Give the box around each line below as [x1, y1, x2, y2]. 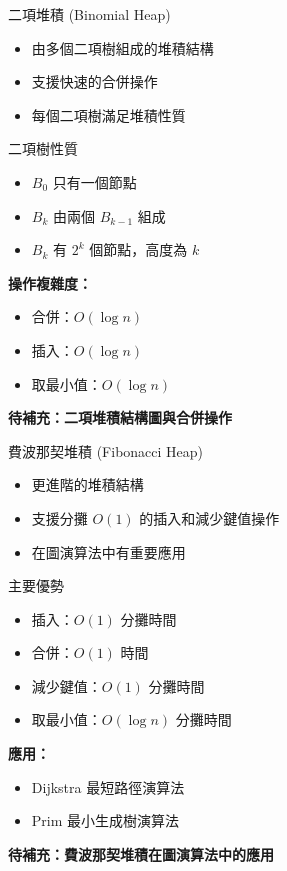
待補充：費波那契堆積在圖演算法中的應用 [8, 843, 274, 864]
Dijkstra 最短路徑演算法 [31, 776, 185, 797]
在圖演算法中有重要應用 [31, 541, 186, 562]
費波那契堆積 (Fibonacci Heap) [8, 440, 204, 461]
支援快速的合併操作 [31, 71, 158, 92]
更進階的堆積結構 [31, 474, 144, 495]
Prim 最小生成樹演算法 [31, 810, 180, 831]
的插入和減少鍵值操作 [139, 507, 280, 528]
